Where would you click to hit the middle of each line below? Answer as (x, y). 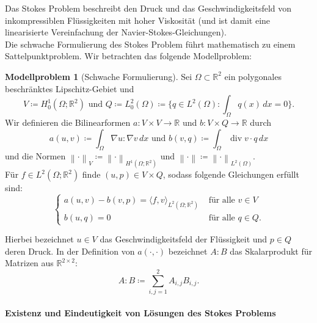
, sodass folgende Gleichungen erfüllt (231, 174)
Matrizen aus (29, 263)
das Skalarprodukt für (271, 251)
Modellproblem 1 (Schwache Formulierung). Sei (99, 76)
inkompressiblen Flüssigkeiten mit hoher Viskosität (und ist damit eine (138, 20)
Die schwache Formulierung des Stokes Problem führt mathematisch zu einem (150, 44)
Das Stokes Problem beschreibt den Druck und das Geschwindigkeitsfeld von (148, 8)
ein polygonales (253, 76)
